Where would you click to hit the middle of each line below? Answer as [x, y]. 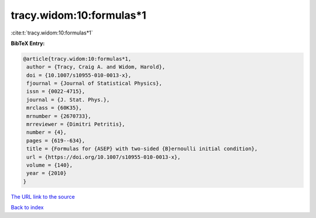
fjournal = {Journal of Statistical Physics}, [94, 84]
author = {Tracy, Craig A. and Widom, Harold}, [96, 67]
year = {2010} [47, 173]
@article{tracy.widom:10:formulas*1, [77, 59]
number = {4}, [47, 132]
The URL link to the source [43, 196]
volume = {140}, [50, 165]
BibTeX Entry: [28, 43]
